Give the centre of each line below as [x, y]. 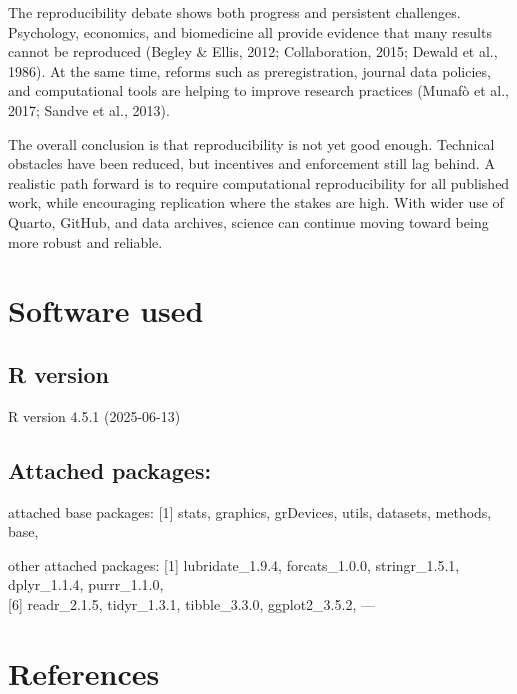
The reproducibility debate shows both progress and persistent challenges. [234, 12]
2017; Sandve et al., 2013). [89, 109]
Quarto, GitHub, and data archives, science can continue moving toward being [248, 221]
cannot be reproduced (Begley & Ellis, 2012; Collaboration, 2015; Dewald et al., [253, 51]
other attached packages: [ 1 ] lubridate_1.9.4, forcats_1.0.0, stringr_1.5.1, [234, 564]
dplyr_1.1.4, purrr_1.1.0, [86, 584]
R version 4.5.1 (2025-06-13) [94, 415]
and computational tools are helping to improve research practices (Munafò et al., [258, 90]
